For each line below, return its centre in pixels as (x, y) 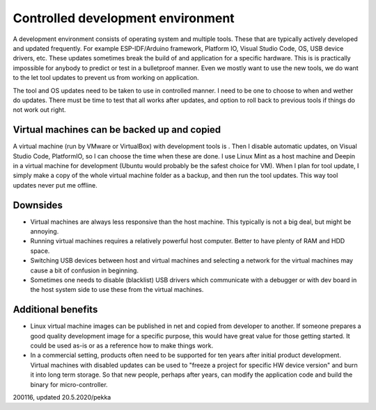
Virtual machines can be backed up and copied (117, 130)
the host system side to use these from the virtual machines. (117, 290)
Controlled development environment (124, 18)
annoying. (45, 231)
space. (40, 251)
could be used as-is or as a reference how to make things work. (122, 346)
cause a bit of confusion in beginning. (85, 270)
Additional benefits (55, 310)
